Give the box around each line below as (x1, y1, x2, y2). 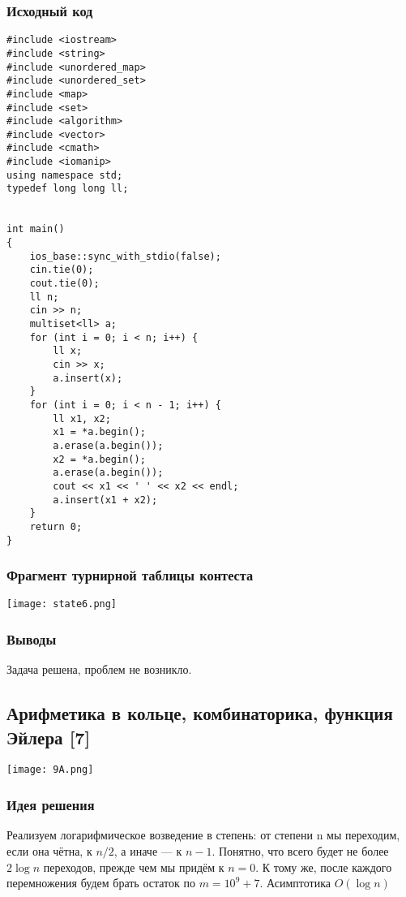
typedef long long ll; (6, 183, 129, 195)
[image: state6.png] (6, 598, 118, 610)
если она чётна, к (6, 842, 92, 859)
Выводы (6, 628, 57, 649)
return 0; (29, 520, 83, 533)
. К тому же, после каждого (255, 858, 392, 875)
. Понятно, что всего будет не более (212, 842, 389, 859)
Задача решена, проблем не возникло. (6, 661, 192, 678)
